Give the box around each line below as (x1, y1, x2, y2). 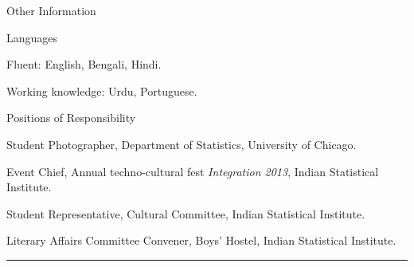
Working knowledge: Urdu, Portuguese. (6, 82, 197, 99)
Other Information (6, 2, 96, 18)
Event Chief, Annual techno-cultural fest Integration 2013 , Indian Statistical (6, 163, 379, 179)
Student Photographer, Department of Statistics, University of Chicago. (6, 135, 357, 152)
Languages (6, 29, 58, 45)
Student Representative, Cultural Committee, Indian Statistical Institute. (6, 205, 365, 222)
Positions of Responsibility (6, 109, 136, 126)
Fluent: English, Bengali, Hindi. (6, 56, 162, 73)
